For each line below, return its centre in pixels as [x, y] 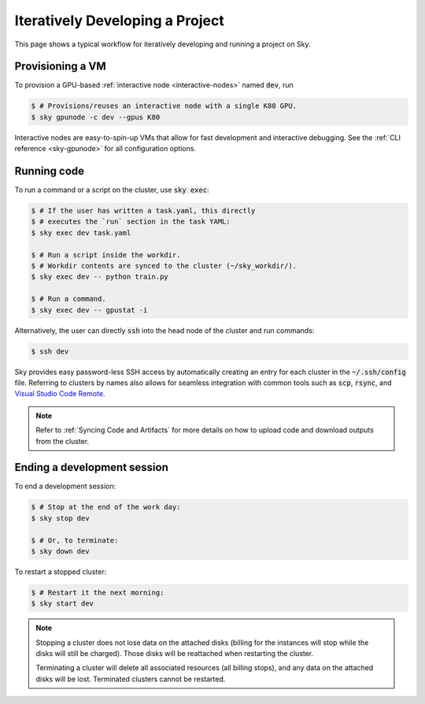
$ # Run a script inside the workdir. [106, 255]
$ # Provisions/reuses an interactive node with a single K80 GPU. [164, 106]
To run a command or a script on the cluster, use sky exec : [112, 190]
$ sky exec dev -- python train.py [100, 277]
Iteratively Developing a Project [119, 20]
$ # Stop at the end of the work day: [106, 507]
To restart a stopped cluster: [61, 572]
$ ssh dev [50, 351]
